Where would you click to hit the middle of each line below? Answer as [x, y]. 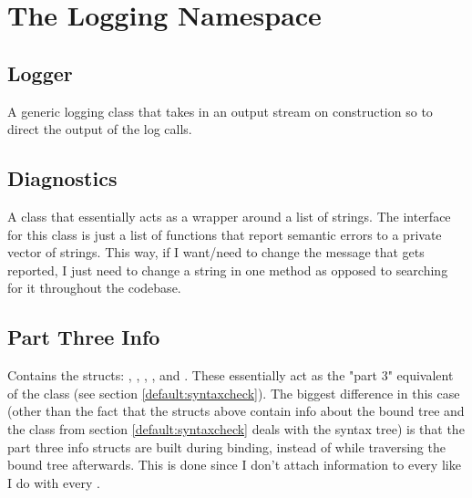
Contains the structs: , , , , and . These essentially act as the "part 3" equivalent [231, 375]
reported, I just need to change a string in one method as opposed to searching [228, 270]
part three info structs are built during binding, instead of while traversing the [226, 446]
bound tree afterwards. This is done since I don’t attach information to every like [234, 465]
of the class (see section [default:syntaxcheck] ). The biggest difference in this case [234, 393]
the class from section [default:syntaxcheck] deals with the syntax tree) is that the [236, 428]
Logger [40, 73]
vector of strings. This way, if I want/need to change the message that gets [216, 252]
